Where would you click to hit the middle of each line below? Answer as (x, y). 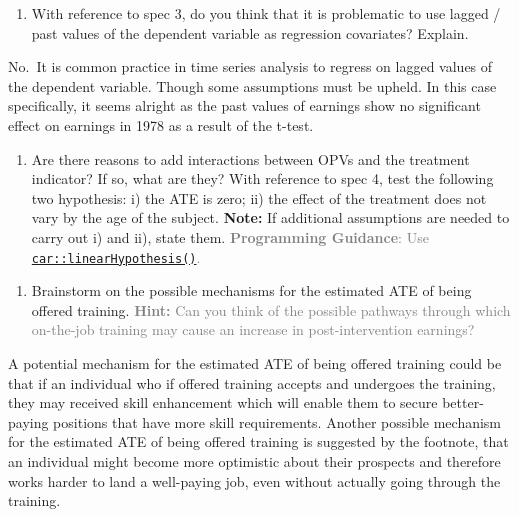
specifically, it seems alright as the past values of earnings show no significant (244, 105)
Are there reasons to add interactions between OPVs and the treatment (250, 158)
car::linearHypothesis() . (116, 256)
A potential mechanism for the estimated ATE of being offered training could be (255, 362)
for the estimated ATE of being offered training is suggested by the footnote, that (258, 441)
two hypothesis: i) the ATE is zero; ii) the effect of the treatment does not (259, 197)
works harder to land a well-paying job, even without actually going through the (254, 480)
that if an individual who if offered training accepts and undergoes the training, (252, 382)
